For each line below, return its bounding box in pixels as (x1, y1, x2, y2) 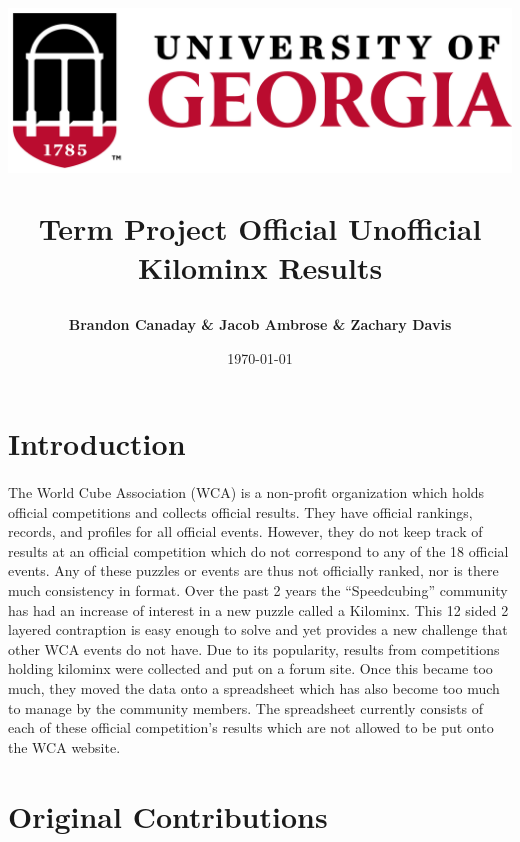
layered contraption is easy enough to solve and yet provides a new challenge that (8, 619, 508, 640)
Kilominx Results (137, 246, 383, 287)
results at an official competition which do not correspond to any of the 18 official (8, 540, 509, 561)
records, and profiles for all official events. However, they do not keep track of (8, 521, 483, 542)
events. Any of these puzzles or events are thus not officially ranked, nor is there (8, 560, 499, 581)
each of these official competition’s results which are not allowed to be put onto (8, 717, 494, 738)
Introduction (8, 423, 186, 464)
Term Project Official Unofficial (38, 207, 482, 248)
